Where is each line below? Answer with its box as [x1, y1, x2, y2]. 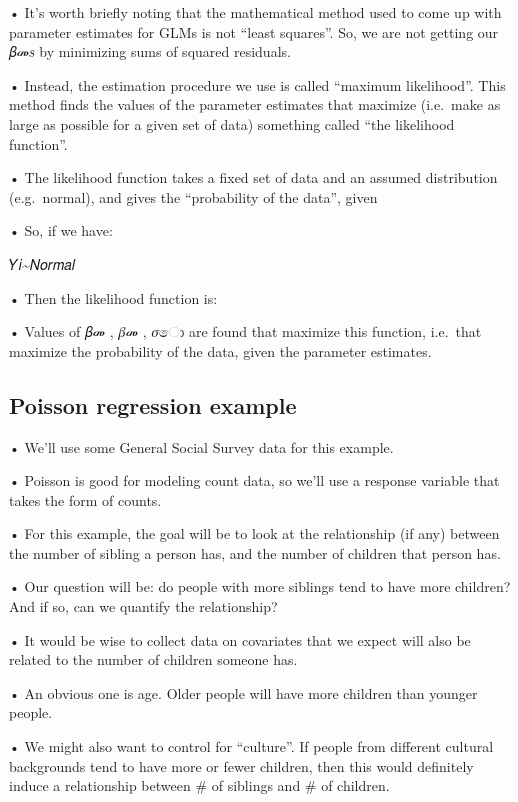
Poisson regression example [9, 389, 297, 420]
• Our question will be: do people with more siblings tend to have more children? [9, 576, 511, 597]
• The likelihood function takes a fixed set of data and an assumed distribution [9, 167, 498, 188]
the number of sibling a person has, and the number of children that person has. [9, 542, 501, 563]
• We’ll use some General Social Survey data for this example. [9, 436, 394, 457]
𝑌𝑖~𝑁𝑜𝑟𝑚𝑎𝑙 [9, 253, 76, 274]
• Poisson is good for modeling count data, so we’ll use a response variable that [9, 470, 500, 491]
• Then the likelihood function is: [9, 287, 218, 308]
